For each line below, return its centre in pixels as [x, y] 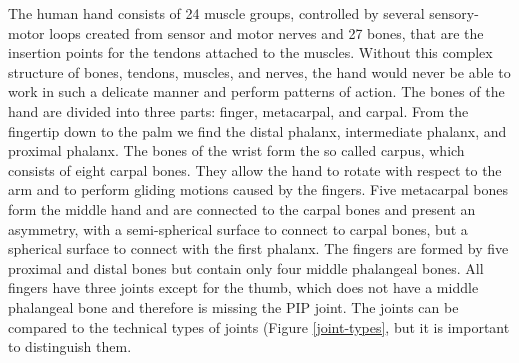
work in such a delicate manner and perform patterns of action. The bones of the [256, 91]
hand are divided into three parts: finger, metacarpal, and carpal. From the [238, 110]
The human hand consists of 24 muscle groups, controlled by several [216, 13]
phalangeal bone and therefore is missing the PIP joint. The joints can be [233, 306]
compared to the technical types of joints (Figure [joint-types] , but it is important [259, 326]
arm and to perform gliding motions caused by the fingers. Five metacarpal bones [258, 189]
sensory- [454, 13]
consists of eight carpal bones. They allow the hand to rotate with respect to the [255, 169]
